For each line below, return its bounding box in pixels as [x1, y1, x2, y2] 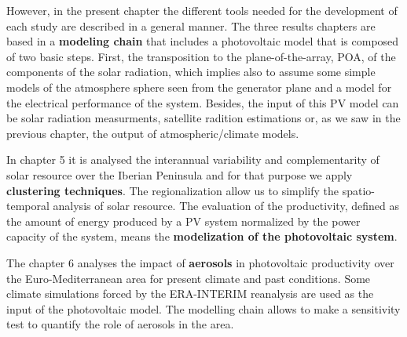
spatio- [342, 182, 376, 198]
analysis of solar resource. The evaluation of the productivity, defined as [53, 197, 399, 214]
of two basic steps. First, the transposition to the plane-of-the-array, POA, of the [6, 48, 396, 64]
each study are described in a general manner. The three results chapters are [6, 17, 376, 34]
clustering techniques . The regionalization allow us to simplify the [6, 182, 339, 198]
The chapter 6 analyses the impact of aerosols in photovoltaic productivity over [6, 254, 394, 270]
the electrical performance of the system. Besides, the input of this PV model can [6, 94, 399, 111]
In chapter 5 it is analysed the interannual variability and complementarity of [6, 151, 379, 168]
